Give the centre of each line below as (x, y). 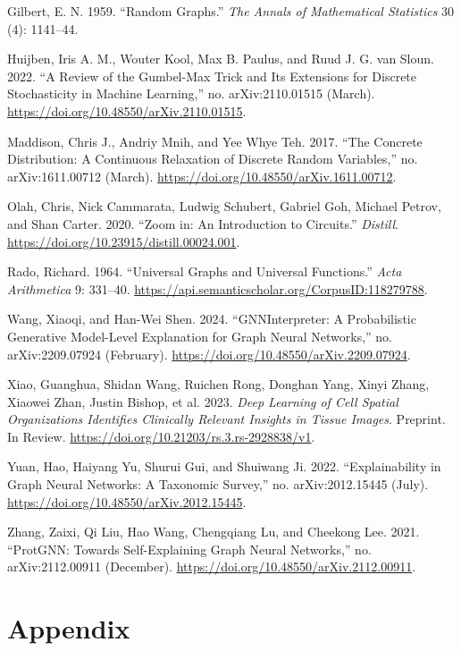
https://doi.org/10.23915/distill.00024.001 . (124, 241)
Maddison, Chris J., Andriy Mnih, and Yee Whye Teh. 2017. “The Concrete (215, 141)
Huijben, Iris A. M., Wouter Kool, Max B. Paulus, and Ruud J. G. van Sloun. (221, 59)
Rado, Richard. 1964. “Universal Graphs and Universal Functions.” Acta (205, 271)
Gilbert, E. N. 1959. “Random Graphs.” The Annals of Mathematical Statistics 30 (231, 11)
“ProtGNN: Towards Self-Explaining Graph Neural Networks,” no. (189, 549)
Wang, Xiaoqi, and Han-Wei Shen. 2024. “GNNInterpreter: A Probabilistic (212, 319)
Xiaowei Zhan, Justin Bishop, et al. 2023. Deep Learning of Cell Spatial (203, 401)
